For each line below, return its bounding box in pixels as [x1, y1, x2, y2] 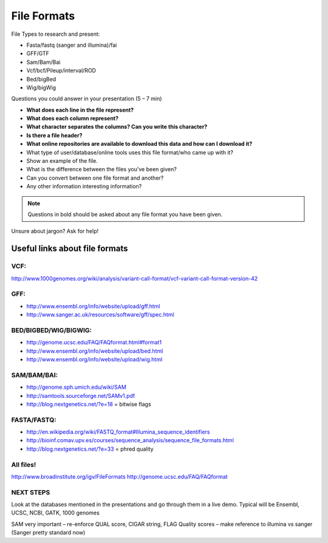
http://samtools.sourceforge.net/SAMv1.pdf [26, 392, 135, 399]
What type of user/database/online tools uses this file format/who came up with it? [26, 149, 234, 156]
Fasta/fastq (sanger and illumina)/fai [26, 41, 117, 49]
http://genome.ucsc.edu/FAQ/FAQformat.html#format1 [26, 339, 162, 346]
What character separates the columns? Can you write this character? [26, 123, 208, 131]
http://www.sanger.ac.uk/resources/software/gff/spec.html [26, 311, 174, 318]
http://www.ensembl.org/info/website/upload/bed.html [26, 347, 163, 355]
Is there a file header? [26, 131, 83, 139]
